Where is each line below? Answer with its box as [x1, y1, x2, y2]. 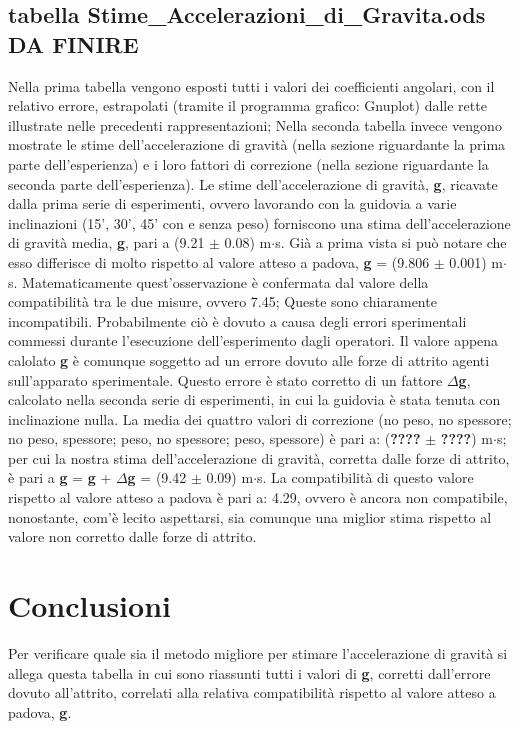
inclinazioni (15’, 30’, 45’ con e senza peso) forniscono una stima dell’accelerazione [8, 212, 511, 233]
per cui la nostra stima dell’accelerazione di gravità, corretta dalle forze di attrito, [8, 447, 510, 468]
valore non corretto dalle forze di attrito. [8, 526, 257, 547]
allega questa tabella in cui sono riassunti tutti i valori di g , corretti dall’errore [8, 662, 491, 683]
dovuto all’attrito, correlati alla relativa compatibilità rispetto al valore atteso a [8, 682, 496, 703]
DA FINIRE [8, 28, 139, 59]
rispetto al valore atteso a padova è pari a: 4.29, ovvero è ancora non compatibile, [8, 487, 508, 508]
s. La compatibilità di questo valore [257, 467, 474, 488]
